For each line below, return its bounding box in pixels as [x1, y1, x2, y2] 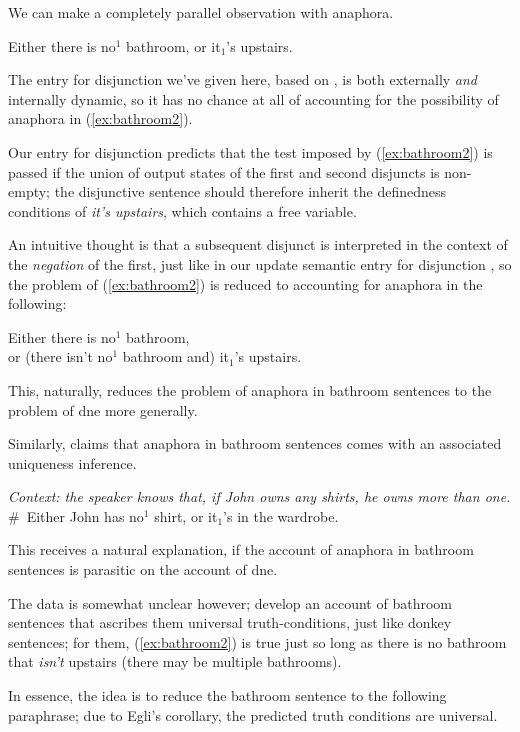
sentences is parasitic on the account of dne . [8, 559, 278, 580]
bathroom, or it [126, 35, 221, 56]
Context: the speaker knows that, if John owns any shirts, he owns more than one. [8, 486, 511, 507]
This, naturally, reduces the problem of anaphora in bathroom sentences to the [8, 379, 492, 400]
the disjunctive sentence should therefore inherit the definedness [54, 181, 447, 202]
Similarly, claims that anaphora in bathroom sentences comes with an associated [8, 433, 502, 454]
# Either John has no [8, 505, 144, 526]
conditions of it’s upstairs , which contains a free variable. [8, 200, 357, 221]
